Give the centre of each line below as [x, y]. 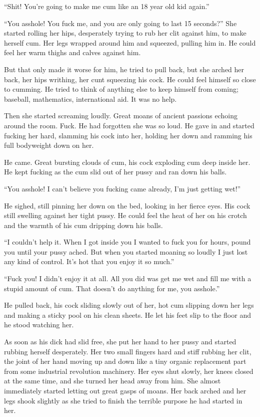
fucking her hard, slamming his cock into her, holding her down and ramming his [128, 135]
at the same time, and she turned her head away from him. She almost [112, 381]
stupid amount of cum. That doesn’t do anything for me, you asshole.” [112, 288]
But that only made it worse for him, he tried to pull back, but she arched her [124, 69]
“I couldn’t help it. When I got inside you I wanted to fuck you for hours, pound [127, 242]
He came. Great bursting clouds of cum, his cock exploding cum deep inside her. [127, 162]
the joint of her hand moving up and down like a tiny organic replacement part [125, 361]
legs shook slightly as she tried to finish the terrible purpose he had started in [123, 400]
